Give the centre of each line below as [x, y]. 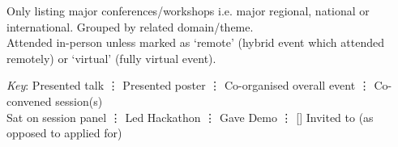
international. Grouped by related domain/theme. [130, 26]
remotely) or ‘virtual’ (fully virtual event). [111, 58]
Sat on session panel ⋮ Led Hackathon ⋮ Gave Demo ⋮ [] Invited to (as [190, 117]
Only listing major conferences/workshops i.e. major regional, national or [188, 10]
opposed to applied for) [64, 133]
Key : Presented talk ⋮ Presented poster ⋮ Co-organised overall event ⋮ [188, 85]
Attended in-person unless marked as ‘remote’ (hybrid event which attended [195, 42]
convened [29, 101]
